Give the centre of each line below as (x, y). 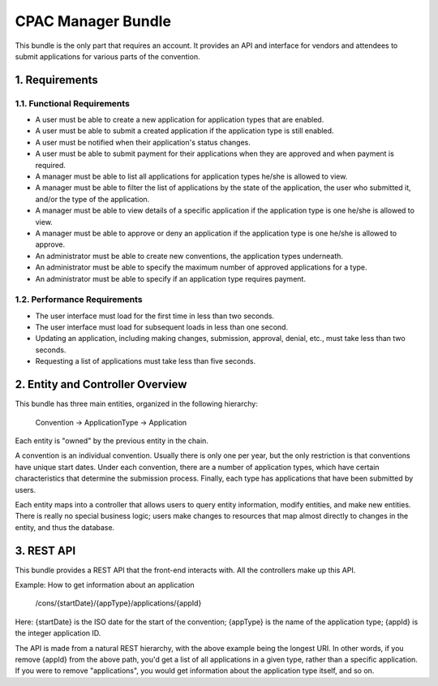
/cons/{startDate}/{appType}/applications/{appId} (118, 603)
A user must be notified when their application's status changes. (143, 142)
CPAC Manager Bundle (93, 21)
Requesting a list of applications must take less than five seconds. (145, 361)
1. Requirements (57, 80)
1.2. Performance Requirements (79, 300)
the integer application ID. (58, 633)
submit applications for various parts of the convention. (107, 56)
